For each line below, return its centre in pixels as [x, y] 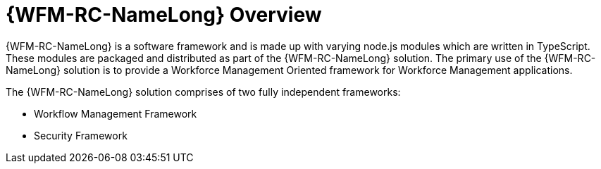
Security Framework [81, 135]
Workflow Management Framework [116, 113]
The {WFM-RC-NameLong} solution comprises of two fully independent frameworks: [203, 92]
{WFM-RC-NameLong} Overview [164, 15]
